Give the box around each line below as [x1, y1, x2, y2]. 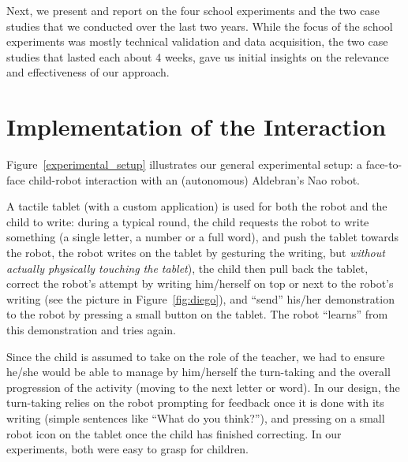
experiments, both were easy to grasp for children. [6, 441, 249, 457]
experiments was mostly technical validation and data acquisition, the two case [6, 33, 388, 50]
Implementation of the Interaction [6, 110, 387, 143]
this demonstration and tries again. [6, 322, 176, 338]
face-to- [365, 156, 402, 173]
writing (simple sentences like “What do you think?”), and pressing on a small [6, 410, 385, 426]
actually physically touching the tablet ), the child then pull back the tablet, [6, 259, 369, 276]
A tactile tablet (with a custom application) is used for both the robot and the [6, 198, 387, 214]
